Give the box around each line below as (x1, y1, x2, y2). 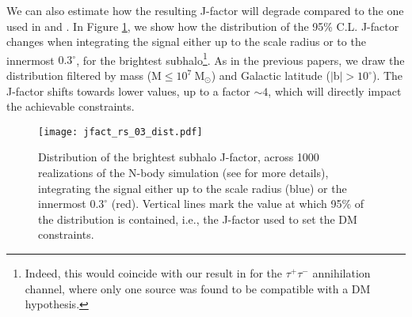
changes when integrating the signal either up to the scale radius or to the (6, 33, 366, 50)
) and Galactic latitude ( (211, 67, 330, 84)
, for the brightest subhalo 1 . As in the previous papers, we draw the (76, 49, 405, 68)
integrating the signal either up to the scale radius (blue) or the (38, 179, 347, 196)
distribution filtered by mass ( (6, 67, 152, 84)
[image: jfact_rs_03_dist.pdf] (38, 126, 203, 138)
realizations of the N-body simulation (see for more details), (38, 164, 329, 181)
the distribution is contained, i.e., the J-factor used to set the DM (38, 210, 357, 227)
